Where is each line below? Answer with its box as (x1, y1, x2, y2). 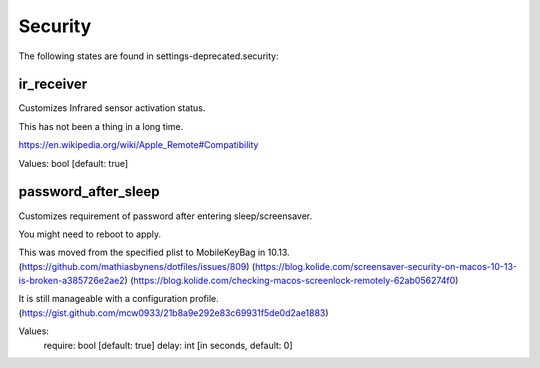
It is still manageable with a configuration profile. (18, 293, 219, 305)
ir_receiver (18, 76, 88, 93)
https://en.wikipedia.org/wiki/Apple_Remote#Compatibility (18, 139, 259, 151)
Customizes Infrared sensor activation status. (18, 102, 206, 114)
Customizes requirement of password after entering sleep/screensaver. (18, 210, 313, 222)
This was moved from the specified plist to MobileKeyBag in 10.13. (18, 246, 290, 259)
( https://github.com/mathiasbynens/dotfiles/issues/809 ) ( (18, 260, 256, 272)
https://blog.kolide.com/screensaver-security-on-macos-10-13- (255, 260, 518, 272)
